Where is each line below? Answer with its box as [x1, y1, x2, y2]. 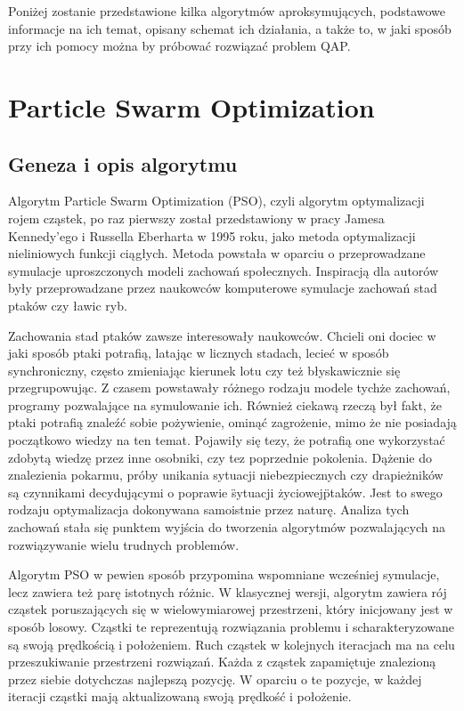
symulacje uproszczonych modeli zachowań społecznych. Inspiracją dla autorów [8, 261, 439, 279]
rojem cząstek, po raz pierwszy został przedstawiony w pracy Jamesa [8, 208, 385, 227]
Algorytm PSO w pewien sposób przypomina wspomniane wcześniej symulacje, [8, 565, 440, 584]
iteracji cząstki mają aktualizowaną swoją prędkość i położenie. [8, 687, 352, 706]
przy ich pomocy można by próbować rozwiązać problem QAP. [8, 36, 351, 55]
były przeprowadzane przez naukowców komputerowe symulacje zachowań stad [8, 279, 437, 297]
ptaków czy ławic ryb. [8, 295, 127, 314]
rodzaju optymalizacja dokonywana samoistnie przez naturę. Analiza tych [8, 500, 410, 519]
